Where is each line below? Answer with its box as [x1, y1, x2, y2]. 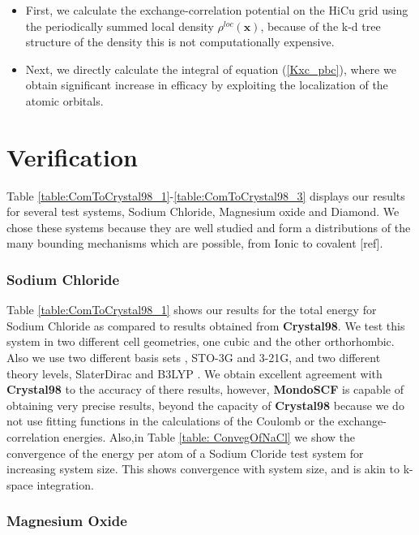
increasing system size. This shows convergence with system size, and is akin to [6, 460, 400, 477]
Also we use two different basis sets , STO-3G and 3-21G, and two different [6, 349, 381, 366]
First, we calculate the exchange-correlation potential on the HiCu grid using [25, 2, 408, 18]
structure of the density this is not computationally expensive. [25, 33, 335, 50]
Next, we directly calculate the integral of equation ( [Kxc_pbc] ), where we [25, 60, 396, 77]
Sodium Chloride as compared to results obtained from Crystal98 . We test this [6, 317, 405, 334]
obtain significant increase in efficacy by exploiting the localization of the [25, 76, 388, 93]
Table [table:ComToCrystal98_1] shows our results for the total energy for [6, 301, 377, 318]
